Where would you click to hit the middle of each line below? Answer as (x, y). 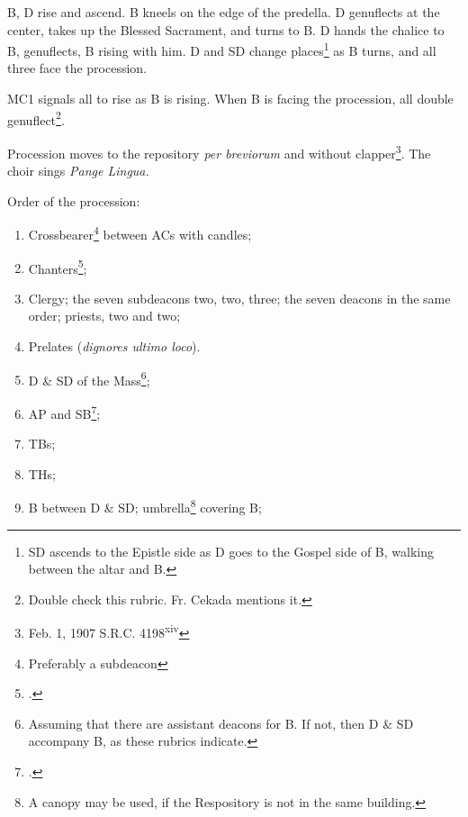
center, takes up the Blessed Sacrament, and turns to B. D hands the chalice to (226, 29)
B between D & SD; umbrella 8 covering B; (145, 506)
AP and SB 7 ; (64, 412)
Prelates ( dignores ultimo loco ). (114, 346)
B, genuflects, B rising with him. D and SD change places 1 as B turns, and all (222, 49)
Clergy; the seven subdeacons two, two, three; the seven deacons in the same (239, 298)
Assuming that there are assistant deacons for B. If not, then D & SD (221, 723)
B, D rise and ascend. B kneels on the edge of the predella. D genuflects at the (224, 12)
